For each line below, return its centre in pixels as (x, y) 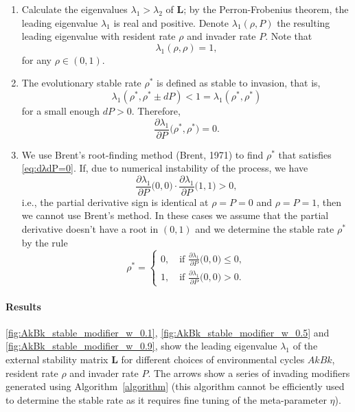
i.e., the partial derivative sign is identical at (115, 202)
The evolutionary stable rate (81, 83)
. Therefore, (156, 110)
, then (329, 202)
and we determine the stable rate (265, 229)
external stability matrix (57, 359)
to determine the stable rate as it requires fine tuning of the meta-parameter (166, 399)
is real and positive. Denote (171, 22)
